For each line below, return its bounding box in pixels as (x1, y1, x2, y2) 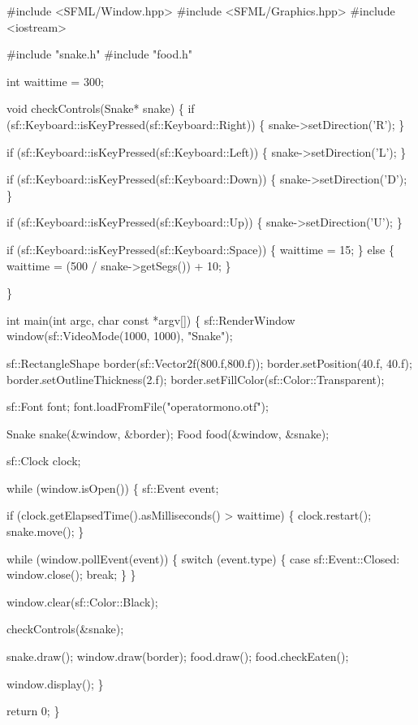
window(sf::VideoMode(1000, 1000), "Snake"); (6, 327, 233, 344)
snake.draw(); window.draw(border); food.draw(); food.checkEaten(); (6, 648, 349, 665)
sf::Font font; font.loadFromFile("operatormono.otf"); (6, 398, 269, 415)
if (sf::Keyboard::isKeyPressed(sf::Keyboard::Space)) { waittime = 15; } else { (6, 240, 394, 257)
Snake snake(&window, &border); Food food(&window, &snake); (6, 425, 330, 442)
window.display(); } (6, 675, 104, 692)
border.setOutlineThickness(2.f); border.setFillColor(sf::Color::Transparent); (6, 370, 385, 387)
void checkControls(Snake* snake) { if (6, 100, 195, 117)
